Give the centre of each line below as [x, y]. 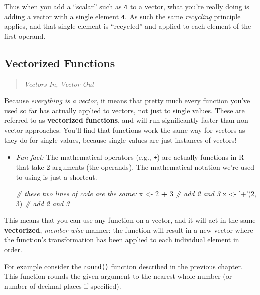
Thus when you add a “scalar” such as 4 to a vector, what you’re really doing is [127, 6]
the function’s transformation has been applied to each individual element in [122, 240]
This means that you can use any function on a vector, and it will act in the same [130, 220]
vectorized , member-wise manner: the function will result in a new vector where [129, 230]
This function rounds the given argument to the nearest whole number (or [118, 276]
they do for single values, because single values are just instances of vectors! [120, 140]
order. [13, 250]
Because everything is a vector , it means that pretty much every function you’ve [127, 101]
